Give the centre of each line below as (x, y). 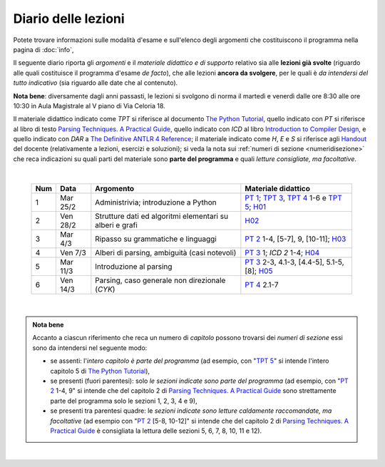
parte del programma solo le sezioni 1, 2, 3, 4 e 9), (124, 401)
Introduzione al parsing (134, 266)
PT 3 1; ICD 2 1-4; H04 (282, 252)
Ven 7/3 (73, 252)
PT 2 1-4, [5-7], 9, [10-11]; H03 (296, 239)
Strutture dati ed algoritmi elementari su (161, 216)
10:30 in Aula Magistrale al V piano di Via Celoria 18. (89, 106)
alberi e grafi (117, 225)
